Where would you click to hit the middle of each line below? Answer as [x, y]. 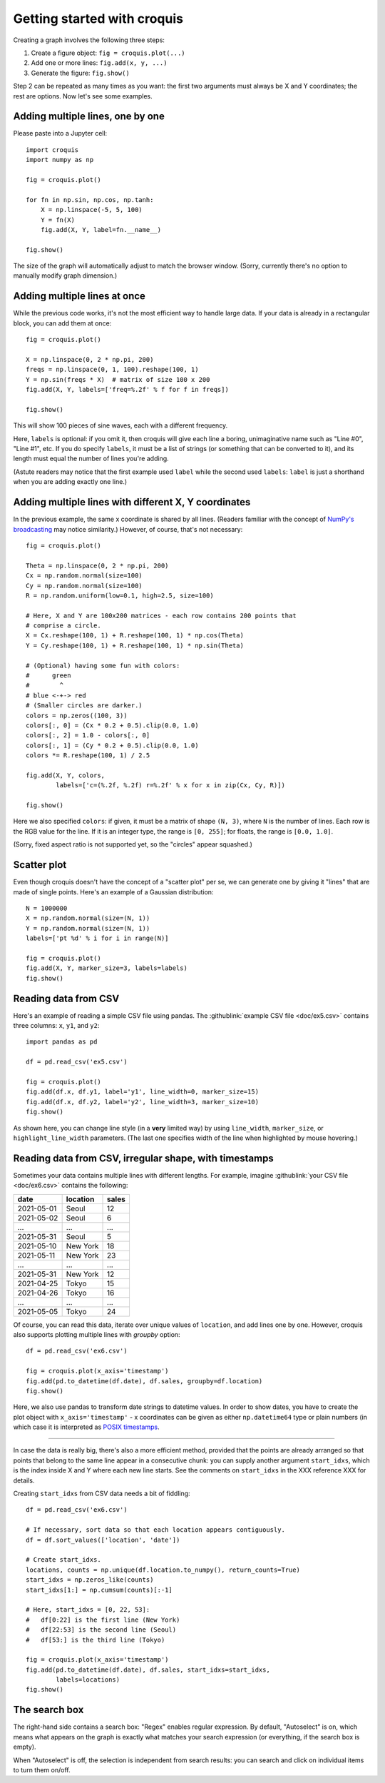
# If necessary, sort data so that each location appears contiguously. [155, 1530]
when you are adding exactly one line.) [70, 482]
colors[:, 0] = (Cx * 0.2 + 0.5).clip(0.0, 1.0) [112, 725]
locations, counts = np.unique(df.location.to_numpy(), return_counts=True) [163, 1570]
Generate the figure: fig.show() [80, 73]
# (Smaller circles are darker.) [84, 706]
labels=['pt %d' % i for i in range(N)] [97, 938]
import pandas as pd [62, 1042]
